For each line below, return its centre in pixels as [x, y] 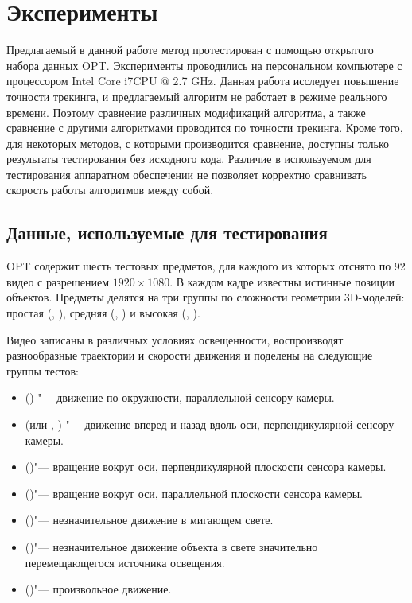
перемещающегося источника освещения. [125, 562]
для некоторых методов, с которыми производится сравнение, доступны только [198, 143]
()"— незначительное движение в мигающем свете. [149, 520]
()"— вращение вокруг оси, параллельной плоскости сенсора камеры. [194, 493]
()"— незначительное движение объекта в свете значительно [171, 546]
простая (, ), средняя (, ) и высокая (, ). [103, 313]
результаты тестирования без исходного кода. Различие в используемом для [189, 159]
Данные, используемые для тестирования [167, 233]
